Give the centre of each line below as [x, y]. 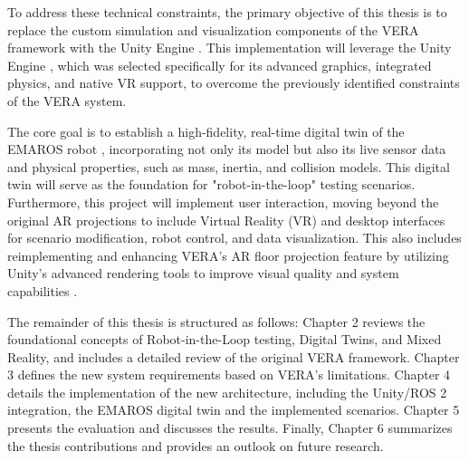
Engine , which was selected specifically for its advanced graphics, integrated [220, 65]
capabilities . [43, 290]
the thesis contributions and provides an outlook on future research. [196, 445]
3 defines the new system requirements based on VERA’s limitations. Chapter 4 [229, 375]
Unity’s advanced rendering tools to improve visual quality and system [203, 273]
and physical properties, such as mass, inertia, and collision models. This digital [229, 166]
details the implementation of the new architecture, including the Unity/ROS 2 [227, 392]
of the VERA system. [67, 100]
